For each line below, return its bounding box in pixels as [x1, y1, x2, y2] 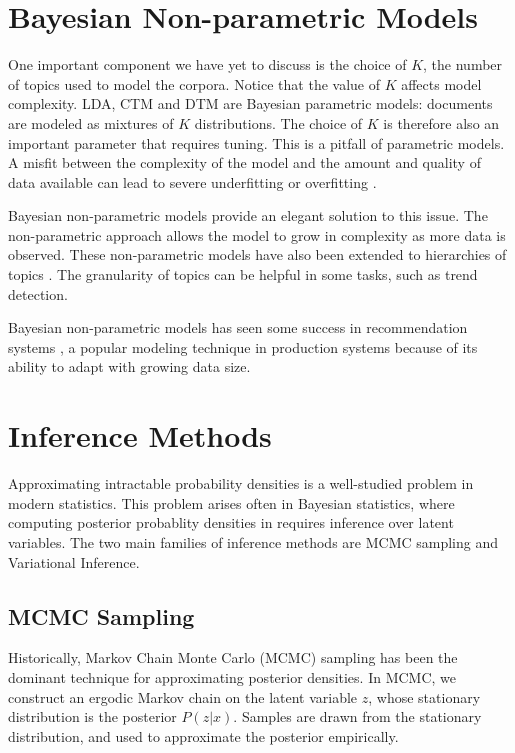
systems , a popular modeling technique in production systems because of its [8, 336, 478, 357]
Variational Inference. [8, 551, 140, 572]
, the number [423, 54, 503, 75]
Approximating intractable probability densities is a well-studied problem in [8, 473, 474, 494]
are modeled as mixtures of [8, 112, 174, 133]
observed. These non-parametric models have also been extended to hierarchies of [8, 244, 507, 265]
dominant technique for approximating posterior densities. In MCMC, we [8, 666, 457, 687]
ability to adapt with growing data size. [8, 356, 251, 377]
